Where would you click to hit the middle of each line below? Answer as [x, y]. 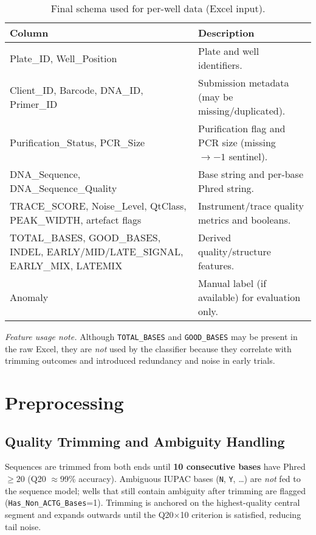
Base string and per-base [251, 174]
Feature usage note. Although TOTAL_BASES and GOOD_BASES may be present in [151, 336]
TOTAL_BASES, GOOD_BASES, [85, 237]
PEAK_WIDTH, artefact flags [76, 220]
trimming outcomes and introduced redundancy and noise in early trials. [140, 360]
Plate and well [229, 51]
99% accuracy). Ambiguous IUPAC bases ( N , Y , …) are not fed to [180, 479]
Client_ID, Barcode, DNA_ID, [77, 90]
